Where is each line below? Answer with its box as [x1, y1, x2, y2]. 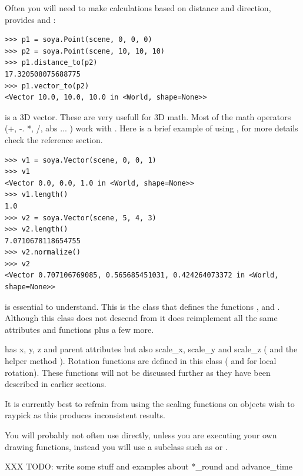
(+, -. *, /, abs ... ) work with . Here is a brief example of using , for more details [5, 122, 298, 134]
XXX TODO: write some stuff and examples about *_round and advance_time [5, 460, 292, 472]
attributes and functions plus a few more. [5, 323, 154, 335]
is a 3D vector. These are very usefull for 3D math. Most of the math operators [5, 110, 291, 123]
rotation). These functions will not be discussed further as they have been [5, 366, 271, 378]
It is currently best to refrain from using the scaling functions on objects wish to [5, 397, 295, 409]
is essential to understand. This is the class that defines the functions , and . [5, 300, 280, 312]
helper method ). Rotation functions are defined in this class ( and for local [5, 355, 277, 367]
